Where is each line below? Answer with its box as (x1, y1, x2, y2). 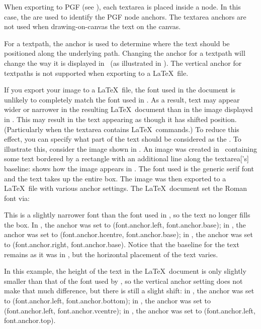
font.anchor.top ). (4, 315, 56, 325)
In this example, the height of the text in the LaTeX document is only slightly (4, 266, 246, 276)
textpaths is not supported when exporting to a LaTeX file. (4, 67, 189, 78)
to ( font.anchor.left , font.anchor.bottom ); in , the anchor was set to (4, 295, 211, 306)
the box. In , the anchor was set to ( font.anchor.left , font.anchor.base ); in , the (4, 219, 246, 230)
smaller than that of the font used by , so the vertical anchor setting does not (4, 275, 243, 286)
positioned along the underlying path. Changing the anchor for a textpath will (4, 48, 245, 58)
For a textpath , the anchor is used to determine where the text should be (4, 38, 230, 48)
